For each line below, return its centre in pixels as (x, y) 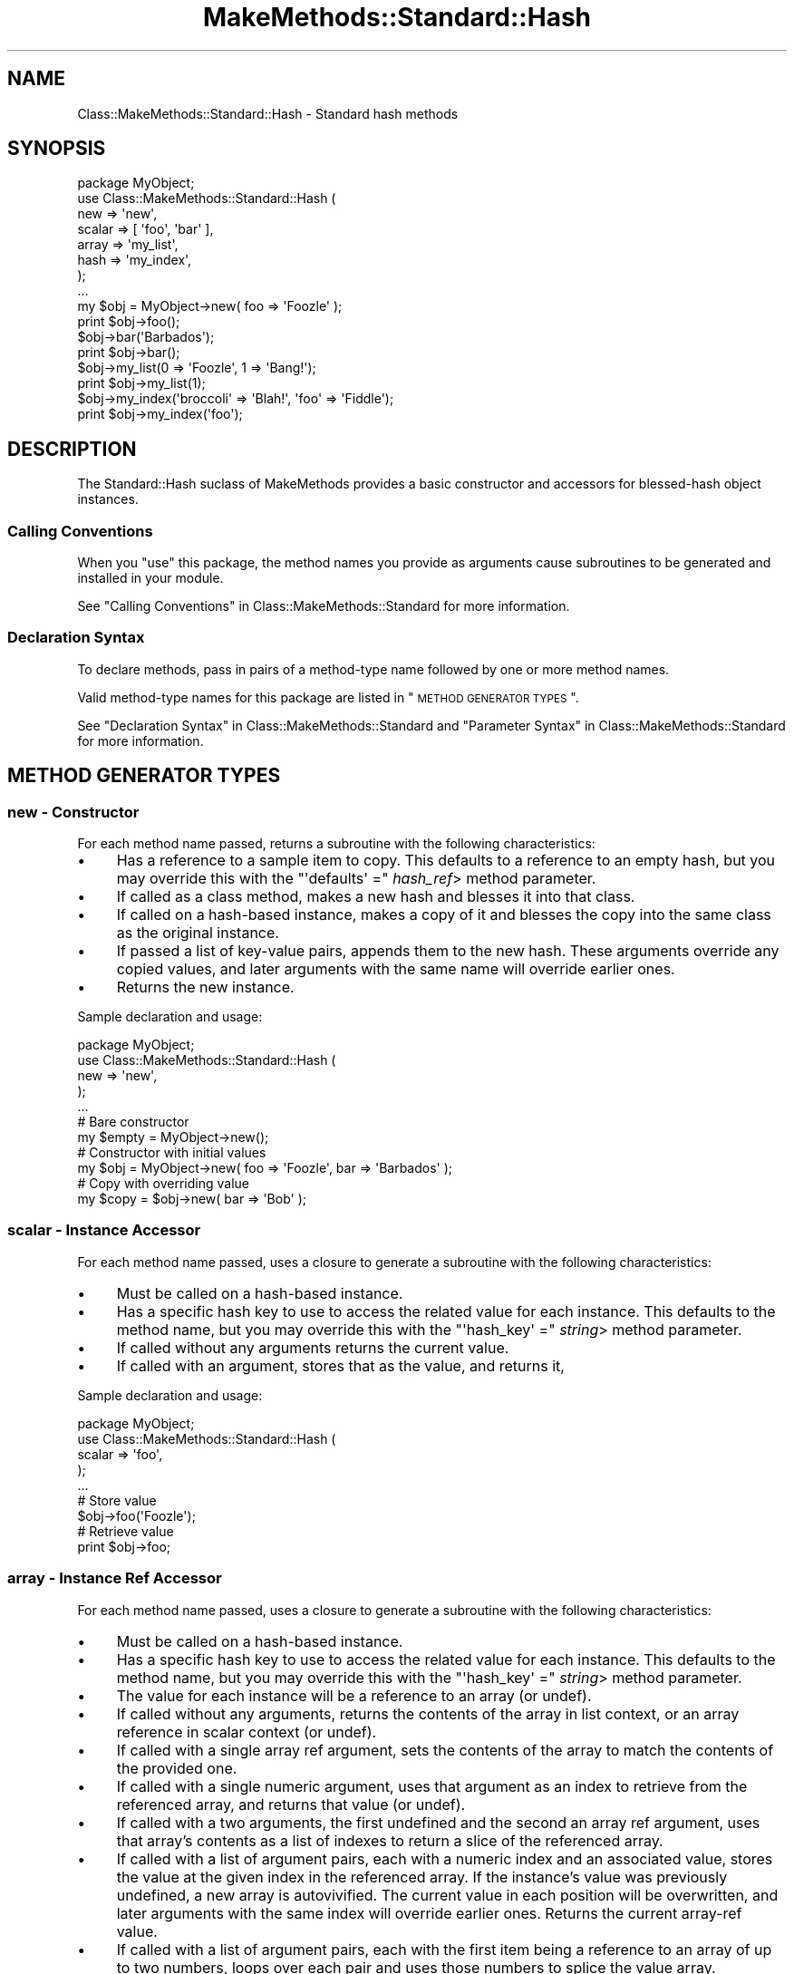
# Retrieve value (126, 1531)
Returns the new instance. (205, 987)
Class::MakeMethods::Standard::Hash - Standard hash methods (268, 113)
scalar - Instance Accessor (104, 1230)
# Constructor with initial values (172, 1152)
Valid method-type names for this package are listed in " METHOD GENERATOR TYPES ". (328, 697)
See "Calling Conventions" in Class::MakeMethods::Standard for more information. (324, 606)
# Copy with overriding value (163, 1183)
